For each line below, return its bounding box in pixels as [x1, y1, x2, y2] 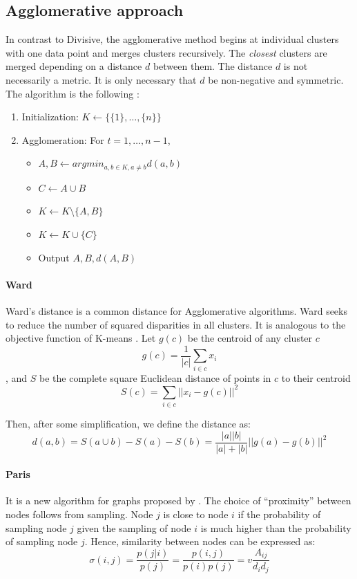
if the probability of [238, 507, 321, 522]
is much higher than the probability [200, 520, 351, 535]
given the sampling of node [77, 520, 191, 535]
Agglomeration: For [21, 132, 104, 147]
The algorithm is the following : [6, 86, 139, 100]
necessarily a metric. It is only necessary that [6, 72, 197, 86]
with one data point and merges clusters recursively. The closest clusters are [6, 45, 327, 59]
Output [38, 250, 70, 264]
